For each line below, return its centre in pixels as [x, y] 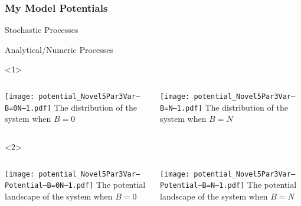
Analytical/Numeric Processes [59, 49]
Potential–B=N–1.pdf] [202, 186]
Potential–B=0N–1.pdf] [49, 186]
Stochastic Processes [42, 30]
